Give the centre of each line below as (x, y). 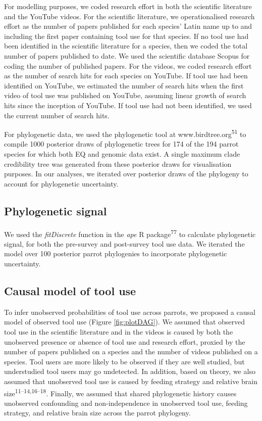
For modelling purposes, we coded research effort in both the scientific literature (128, 6)
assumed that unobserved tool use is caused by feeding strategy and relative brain (131, 381)
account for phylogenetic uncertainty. (61, 183)
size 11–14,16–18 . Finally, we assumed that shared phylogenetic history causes (120, 392)
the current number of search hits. (57, 115)
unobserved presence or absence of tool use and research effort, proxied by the (125, 341)
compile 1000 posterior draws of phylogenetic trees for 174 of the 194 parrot (121, 144)
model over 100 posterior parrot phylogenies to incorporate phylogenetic (116, 253)
